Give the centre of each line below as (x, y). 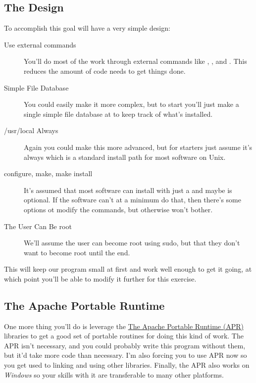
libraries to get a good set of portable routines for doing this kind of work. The (124, 336)
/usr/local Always (31, 130)
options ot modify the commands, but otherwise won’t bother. (118, 209)
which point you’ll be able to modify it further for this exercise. (100, 278)
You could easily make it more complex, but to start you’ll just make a (131, 104)
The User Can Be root (38, 226)
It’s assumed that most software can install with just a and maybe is (128, 190)
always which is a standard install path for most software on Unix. (125, 157)
